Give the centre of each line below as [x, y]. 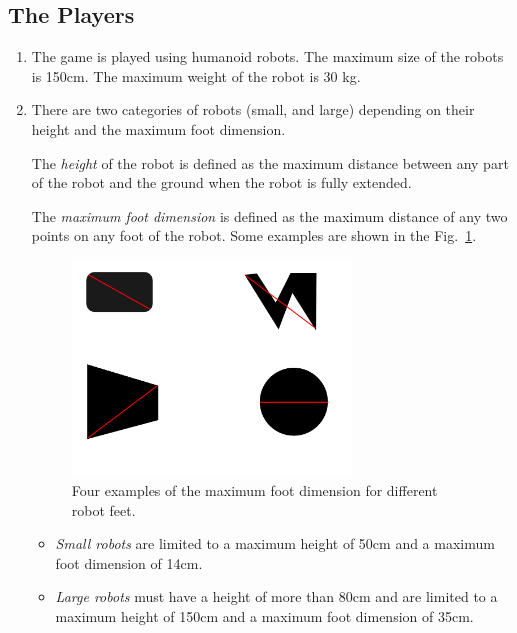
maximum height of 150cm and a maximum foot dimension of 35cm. [264, 615]
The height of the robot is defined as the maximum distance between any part [270, 162]
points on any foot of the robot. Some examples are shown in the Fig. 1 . [254, 235]
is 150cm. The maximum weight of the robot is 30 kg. [196, 75]
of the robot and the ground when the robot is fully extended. [221, 182]
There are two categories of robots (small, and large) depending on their [253, 109]
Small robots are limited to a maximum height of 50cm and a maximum [275, 543]
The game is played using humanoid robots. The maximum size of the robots [267, 56]
